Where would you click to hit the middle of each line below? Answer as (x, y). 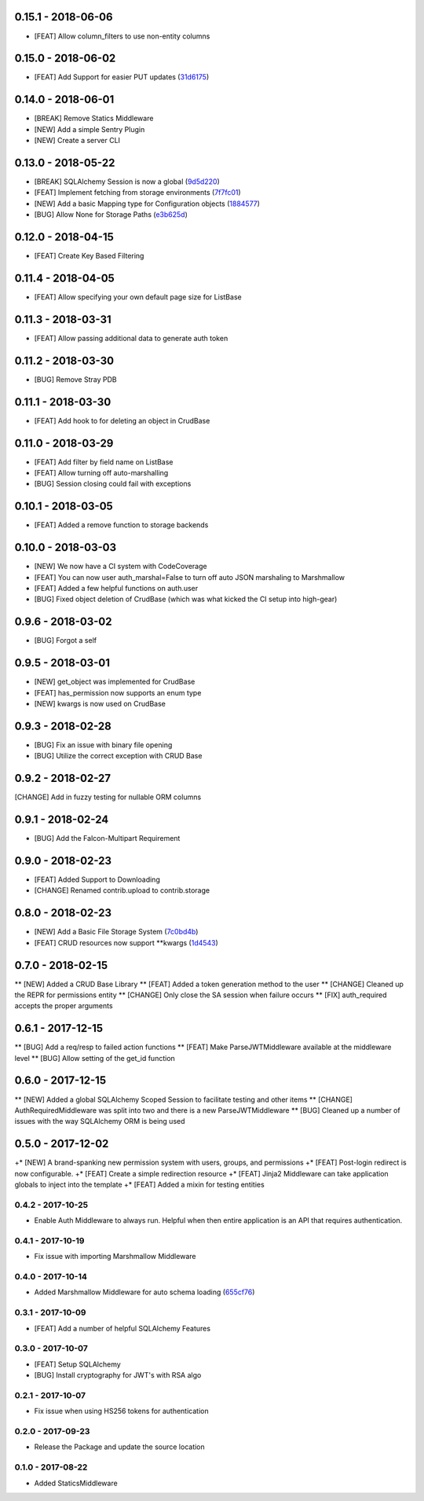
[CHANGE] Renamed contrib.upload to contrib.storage (122, 890)
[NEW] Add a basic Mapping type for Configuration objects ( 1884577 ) (147, 204)
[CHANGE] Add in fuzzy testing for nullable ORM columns (108, 797)
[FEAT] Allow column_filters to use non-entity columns (122, 36)
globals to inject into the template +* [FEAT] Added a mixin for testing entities (139, 1185)
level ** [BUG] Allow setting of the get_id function (95, 1058)
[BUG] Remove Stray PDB (75, 379)
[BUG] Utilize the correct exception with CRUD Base (118, 756)
